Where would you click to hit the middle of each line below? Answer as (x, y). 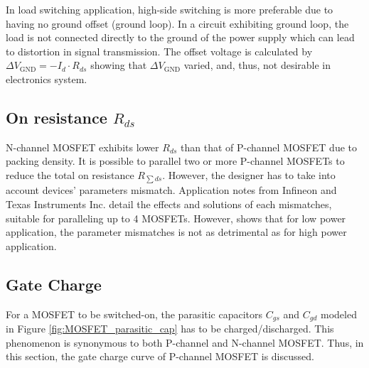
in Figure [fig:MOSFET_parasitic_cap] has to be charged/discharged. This (170, 329)
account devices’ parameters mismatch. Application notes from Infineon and (171, 190)
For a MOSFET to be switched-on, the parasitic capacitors (134, 314)
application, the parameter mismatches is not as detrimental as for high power (176, 232)
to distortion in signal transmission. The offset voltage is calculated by (159, 51)
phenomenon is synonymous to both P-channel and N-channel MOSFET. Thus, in (185, 342)
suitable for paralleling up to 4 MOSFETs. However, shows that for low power (176, 218)
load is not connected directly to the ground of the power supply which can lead (180, 37)
